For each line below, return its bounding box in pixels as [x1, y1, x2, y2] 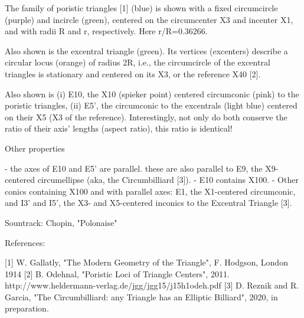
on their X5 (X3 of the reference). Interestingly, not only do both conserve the [5, 110, 287, 123]
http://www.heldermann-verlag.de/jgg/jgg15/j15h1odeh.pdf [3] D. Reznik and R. [5, 279, 299, 291]
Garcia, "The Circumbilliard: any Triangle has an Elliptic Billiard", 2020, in [5, 290, 278, 303]
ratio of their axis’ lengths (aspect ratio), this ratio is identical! [5, 122, 233, 135]
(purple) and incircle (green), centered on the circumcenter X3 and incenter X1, [5, 13, 293, 25]
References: [5, 236, 45, 248]
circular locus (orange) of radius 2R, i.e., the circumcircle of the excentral [5, 56, 270, 68]
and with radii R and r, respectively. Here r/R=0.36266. [5, 25, 208, 37]
